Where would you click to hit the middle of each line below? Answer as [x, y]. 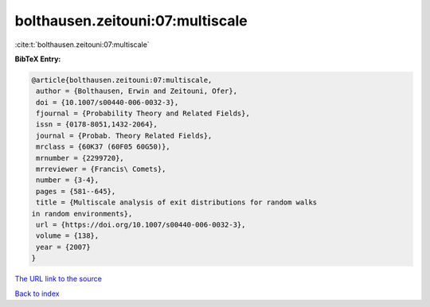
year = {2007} [63, 247]
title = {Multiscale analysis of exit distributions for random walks [177, 202]
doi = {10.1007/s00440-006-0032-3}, [107, 102]
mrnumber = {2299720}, [80, 158]
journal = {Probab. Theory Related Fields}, [124, 136]
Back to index [37, 293]
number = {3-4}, [68, 180]
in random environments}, [82, 214]
